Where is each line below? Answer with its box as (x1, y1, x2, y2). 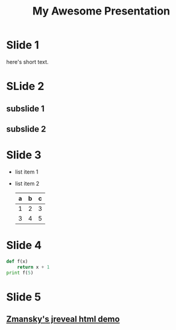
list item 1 (14, 168, 39, 175)
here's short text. (6, 58, 49, 65)
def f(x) (6, 258, 28, 264)
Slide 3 (6, 148, 42, 162)
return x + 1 (17, 264, 50, 270)
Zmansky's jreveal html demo (6, 314, 120, 324)
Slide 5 (6, 290, 41, 303)
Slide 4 (6, 239, 42, 252)
